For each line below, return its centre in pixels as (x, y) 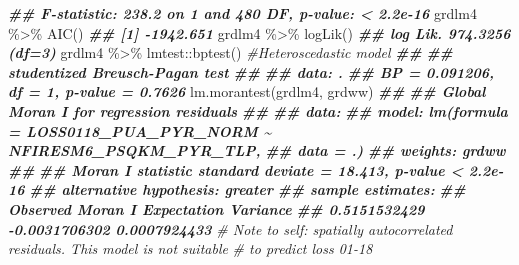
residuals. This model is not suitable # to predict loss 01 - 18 (190, 248)
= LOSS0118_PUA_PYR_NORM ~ (140, 130)
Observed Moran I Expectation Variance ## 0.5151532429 (216, 208)
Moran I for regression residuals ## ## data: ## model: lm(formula (258, 110)
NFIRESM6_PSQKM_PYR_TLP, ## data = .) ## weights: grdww (257, 150)
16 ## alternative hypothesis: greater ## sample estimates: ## (237, 189)
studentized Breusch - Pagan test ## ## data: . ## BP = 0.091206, (251, 71)
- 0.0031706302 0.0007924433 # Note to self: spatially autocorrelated (230, 228)
